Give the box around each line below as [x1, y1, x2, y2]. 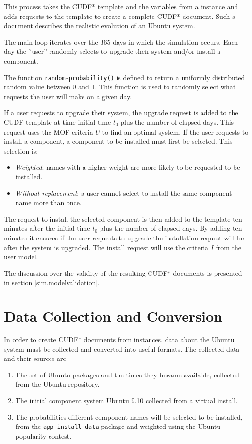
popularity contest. [15, 430, 72, 441]
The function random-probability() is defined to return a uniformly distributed [4, 72, 245, 82]
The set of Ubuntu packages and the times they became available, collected [15, 369, 239, 379]
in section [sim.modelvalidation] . [4, 277, 100, 288]
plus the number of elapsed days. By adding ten [100, 223, 242, 233]
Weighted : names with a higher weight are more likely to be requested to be [15, 162, 240, 172]
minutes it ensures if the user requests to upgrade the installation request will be [4, 232, 244, 242]
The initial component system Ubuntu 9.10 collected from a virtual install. [15, 395, 238, 405]
